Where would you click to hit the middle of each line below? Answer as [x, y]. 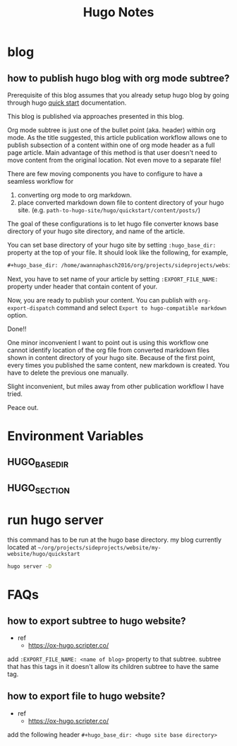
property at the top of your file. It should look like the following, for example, [118, 252]
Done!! [17, 329]
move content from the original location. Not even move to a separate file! [114, 160]
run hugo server [55, 520]
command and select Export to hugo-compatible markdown [141, 308]
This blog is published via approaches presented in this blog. [96, 116]
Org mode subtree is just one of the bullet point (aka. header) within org [112, 130]
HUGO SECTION [39, 489]
